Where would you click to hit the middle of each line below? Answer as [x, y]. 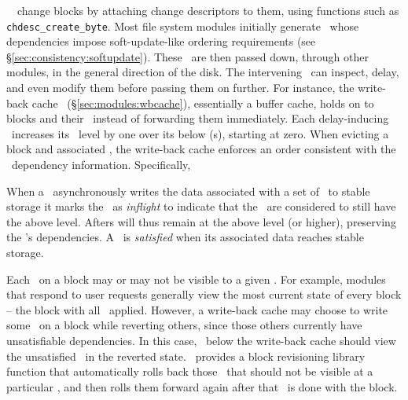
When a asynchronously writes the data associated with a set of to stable [188, 191]
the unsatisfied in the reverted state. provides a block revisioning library [186, 356]
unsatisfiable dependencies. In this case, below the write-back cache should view [201, 340]
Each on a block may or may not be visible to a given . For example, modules [196, 279]
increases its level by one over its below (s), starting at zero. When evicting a [200, 133]
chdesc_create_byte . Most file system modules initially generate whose [183, 26]
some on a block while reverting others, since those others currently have [184, 325]
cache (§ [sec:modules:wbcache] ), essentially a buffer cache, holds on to [203, 103]
